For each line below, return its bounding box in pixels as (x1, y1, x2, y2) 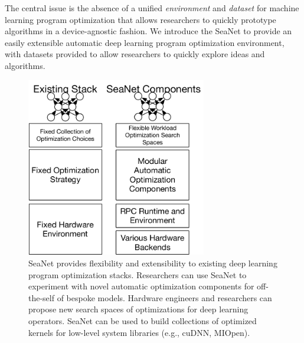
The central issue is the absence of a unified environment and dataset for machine (5, 2, 299, 14)
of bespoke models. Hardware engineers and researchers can (57, 291, 272, 304)
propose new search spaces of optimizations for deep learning (28, 303, 249, 315)
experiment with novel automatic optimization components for (28, 280, 254, 292)
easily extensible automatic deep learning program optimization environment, (5, 36, 285, 48)
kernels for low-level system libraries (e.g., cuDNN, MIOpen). (28, 326, 250, 338)
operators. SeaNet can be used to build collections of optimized (28, 314, 257, 326)
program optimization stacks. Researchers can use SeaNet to (28, 268, 247, 281)
